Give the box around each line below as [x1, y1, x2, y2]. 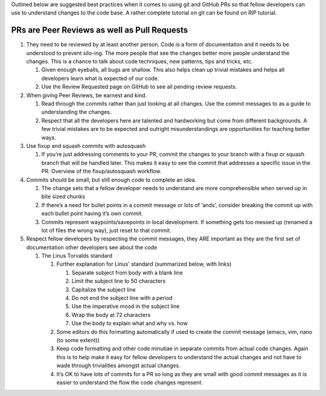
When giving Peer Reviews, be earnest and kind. [26, 91, 147, 99]
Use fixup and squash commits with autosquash [26, 142, 146, 149]
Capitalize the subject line [71, 286, 136, 293]
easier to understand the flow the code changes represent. [56, 378, 203, 386]
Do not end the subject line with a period [71, 295, 173, 302]
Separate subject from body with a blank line [71, 269, 184, 276]
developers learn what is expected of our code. [41, 74, 159, 81]
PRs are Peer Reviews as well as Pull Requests [11, 25, 188, 36]
